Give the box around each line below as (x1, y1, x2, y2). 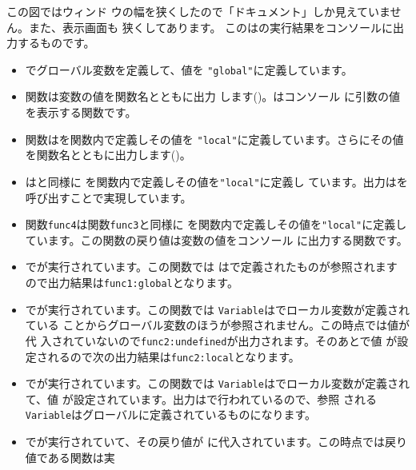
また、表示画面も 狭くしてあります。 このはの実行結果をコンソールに (28, 18, 394, 35)
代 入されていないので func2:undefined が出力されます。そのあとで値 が (25, 332, 398, 349)
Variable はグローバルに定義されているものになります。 (25, 406, 317, 423)
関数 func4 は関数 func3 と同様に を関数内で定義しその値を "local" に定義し (25, 216, 407, 233)
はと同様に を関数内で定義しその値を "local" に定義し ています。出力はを (25, 173, 408, 189)
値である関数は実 (25, 448, 115, 465)
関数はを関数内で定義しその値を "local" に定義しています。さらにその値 (25, 130, 404, 147)
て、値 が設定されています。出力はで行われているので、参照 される (25, 390, 377, 407)
